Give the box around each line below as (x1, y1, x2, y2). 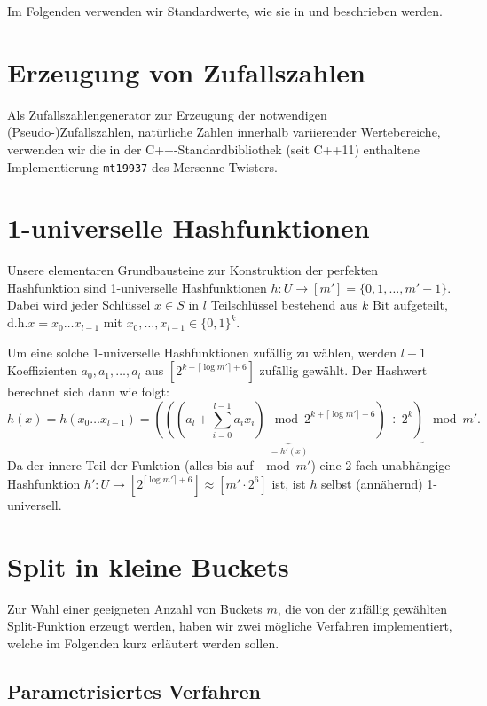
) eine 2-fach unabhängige (310, 456, 451, 475)
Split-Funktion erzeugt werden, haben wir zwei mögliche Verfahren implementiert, (7, 616, 452, 635)
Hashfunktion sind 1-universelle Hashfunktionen (7, 278, 267, 296)
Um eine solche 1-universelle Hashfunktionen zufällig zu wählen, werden (7, 342, 397, 361)
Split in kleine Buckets (7, 547, 289, 584)
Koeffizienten (7, 361, 77, 380)
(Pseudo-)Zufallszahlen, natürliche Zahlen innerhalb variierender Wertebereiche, (7, 122, 441, 141)
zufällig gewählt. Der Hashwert (259, 361, 428, 380)
